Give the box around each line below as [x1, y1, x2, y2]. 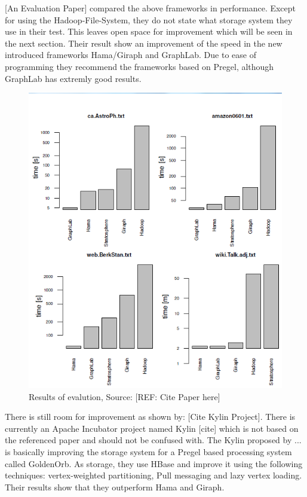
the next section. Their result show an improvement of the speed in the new [5, 36, 283, 49]
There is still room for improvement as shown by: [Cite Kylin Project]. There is [5, 410, 296, 423]
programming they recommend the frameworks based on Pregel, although [5, 60, 274, 72]
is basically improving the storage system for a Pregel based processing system [5, 445, 292, 458]
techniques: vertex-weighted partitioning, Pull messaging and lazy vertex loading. [5, 469, 302, 481]
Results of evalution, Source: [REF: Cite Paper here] [29, 390, 220, 403]
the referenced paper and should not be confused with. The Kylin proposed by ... [5, 434, 302, 446]
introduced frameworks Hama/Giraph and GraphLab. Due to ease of [5, 48, 256, 61]
